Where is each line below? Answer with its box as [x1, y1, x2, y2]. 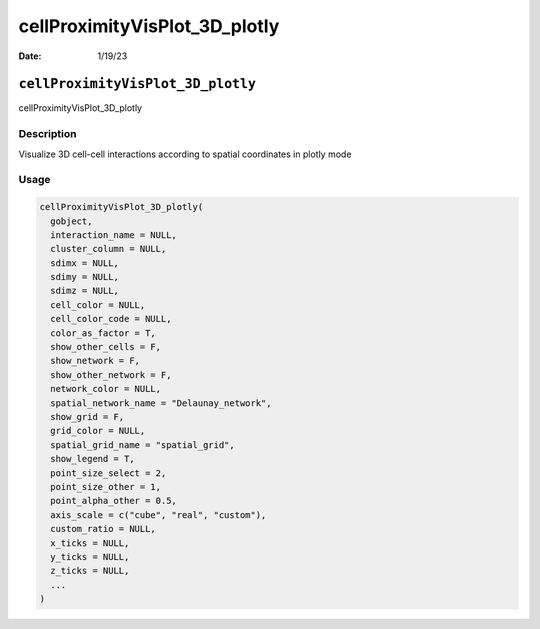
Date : [18, 50, 42, 62]
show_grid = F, [50, 411, 125, 422]
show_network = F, [50, 355, 140, 367]
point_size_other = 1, [50, 481, 162, 492]
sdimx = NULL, [50, 257, 120, 269]
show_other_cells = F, [50, 341, 162, 353]
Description [18, 127, 77, 141]
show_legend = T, [50, 453, 135, 465]
